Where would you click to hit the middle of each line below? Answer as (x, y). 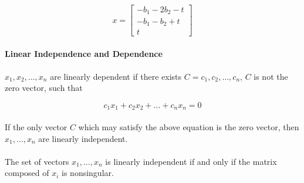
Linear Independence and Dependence (84, 53)
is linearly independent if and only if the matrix (191, 161)
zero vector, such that (44, 88)
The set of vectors (37, 161)
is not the (271, 76)
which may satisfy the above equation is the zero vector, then (189, 127)
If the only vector (36, 127)
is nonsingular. (88, 173)
